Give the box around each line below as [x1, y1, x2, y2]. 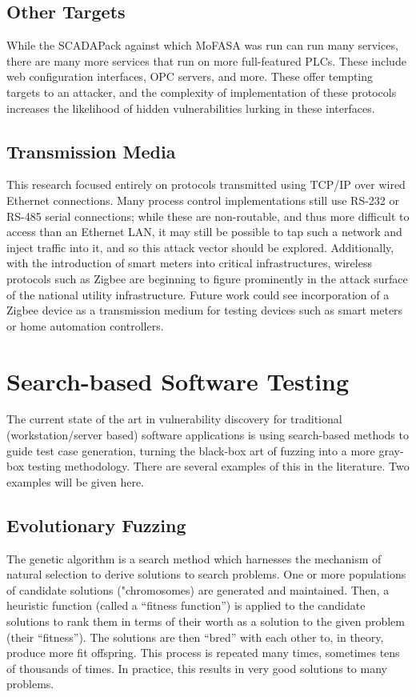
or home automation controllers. [6, 317, 164, 334]
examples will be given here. [6, 473, 144, 490]
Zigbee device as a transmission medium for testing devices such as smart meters [6, 302, 403, 318]
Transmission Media [6, 138, 176, 163]
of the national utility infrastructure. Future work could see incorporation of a [6, 286, 390, 302]
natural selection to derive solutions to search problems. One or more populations [6, 566, 406, 583]
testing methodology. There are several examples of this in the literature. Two [27, 458, 410, 475]
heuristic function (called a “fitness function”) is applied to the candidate [6, 597, 366, 614]
